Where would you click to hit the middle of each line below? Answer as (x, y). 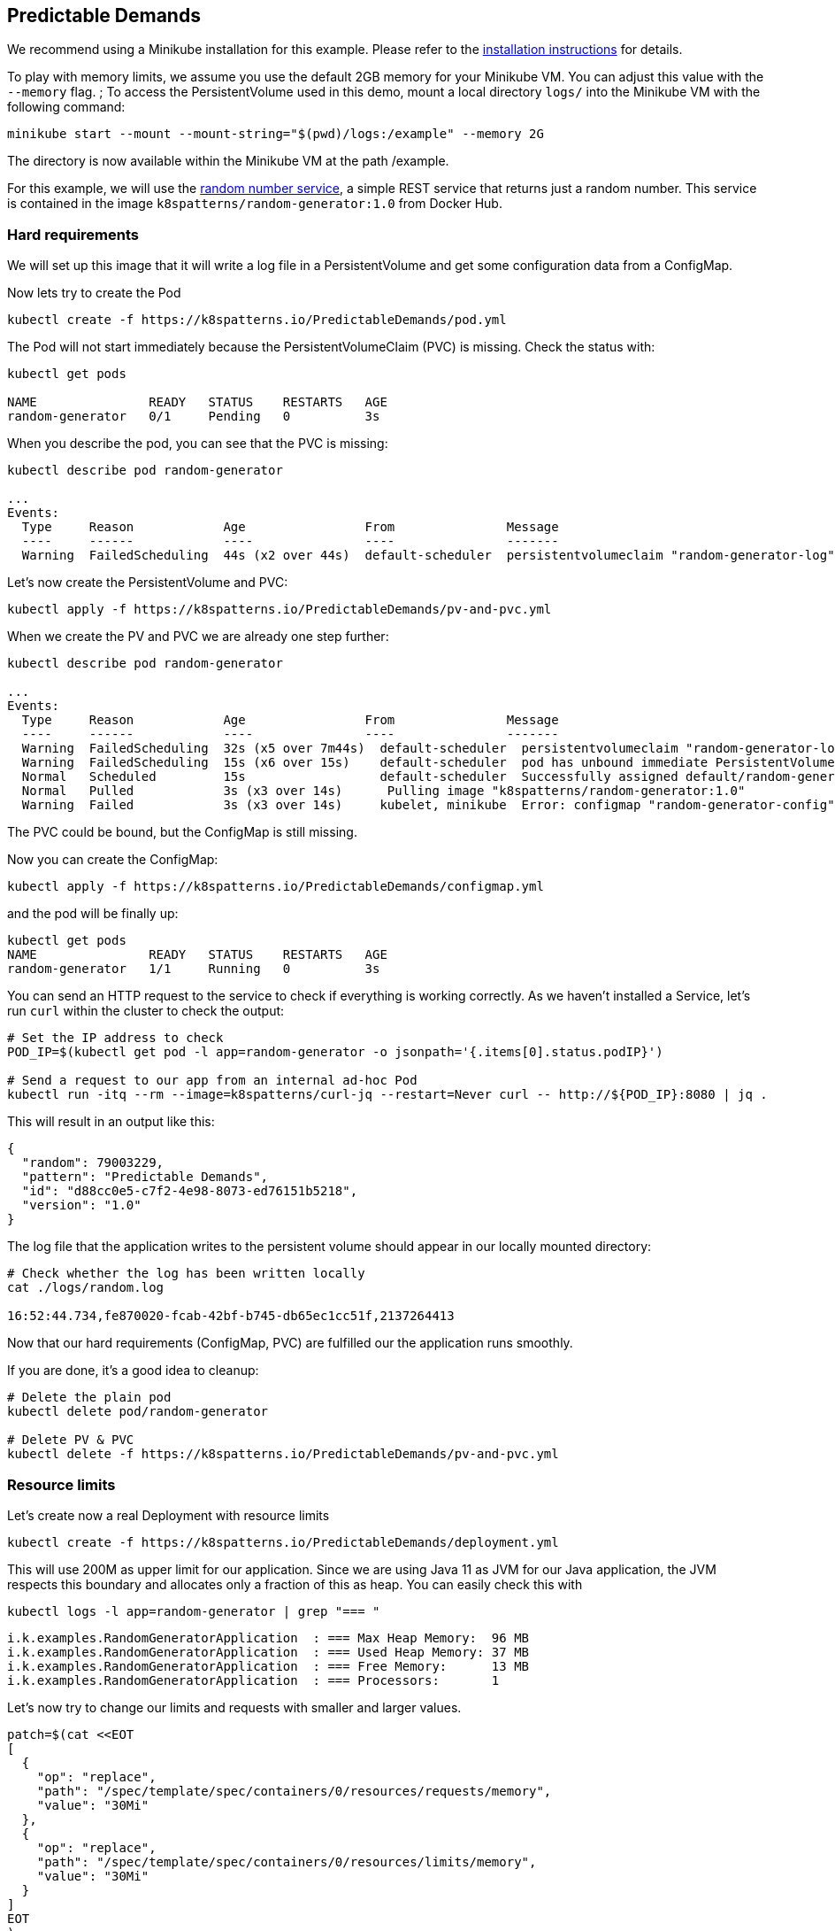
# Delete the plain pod (89, 1398)
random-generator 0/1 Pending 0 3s (194, 417)
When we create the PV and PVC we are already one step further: (198, 637)
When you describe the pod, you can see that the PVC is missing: (198, 444)
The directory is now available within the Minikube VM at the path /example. (228, 161)
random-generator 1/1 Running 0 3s (194, 969)
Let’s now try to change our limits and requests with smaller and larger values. (234, 1707)
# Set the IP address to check (115, 1038)
